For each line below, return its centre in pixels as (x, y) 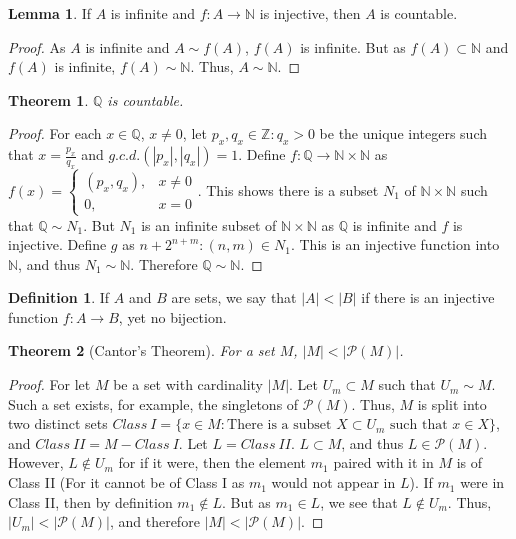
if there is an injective (428, 297)
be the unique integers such (403, 133)
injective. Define (57, 244)
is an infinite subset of (209, 224)
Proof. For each (55, 133)
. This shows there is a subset (288, 189)
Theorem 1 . (48, 99)
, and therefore (154, 521)
